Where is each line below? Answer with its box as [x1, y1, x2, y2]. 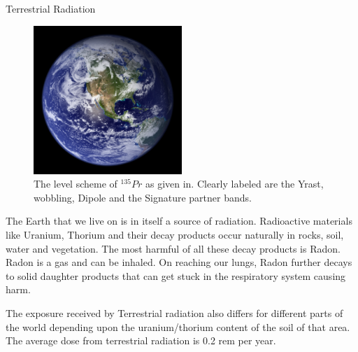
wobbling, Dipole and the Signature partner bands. [34, 190, 252, 204]
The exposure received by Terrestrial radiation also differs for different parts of [6, 305, 343, 320]
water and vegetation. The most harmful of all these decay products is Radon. [6, 241, 341, 255]
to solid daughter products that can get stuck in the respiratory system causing [6, 268, 346, 283]
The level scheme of [34, 176, 117, 191]
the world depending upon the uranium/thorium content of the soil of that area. [6, 319, 350, 334]
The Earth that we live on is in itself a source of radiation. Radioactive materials [6, 213, 352, 228]
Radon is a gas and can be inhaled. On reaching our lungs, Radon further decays [6, 255, 352, 269]
